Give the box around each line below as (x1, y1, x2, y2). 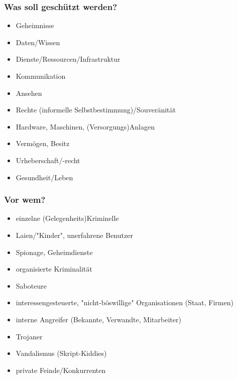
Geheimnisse (16, 20, 54, 31)
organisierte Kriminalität (16, 264, 92, 274)
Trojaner (16, 331, 43, 341)
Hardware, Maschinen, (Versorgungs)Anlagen (16, 121, 155, 132)
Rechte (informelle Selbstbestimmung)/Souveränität (16, 104, 176, 115)
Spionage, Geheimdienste (16, 246, 93, 257)
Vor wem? (4, 193, 46, 206)
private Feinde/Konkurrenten (16, 364, 106, 375)
